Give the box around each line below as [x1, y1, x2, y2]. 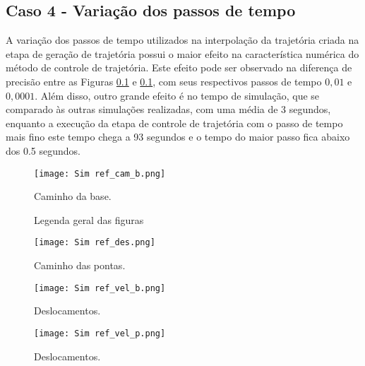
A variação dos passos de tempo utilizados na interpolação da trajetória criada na [6, 33, 359, 47]
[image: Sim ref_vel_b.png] [34, 283, 166, 293]
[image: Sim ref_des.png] [34, 237, 155, 248]
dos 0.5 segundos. [6, 143, 81, 158]
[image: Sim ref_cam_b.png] [34, 168, 166, 179]
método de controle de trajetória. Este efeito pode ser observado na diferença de [6, 60, 352, 75]
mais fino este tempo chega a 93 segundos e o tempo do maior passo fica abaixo [6, 129, 350, 144]
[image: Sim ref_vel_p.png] [34, 328, 166, 338]
